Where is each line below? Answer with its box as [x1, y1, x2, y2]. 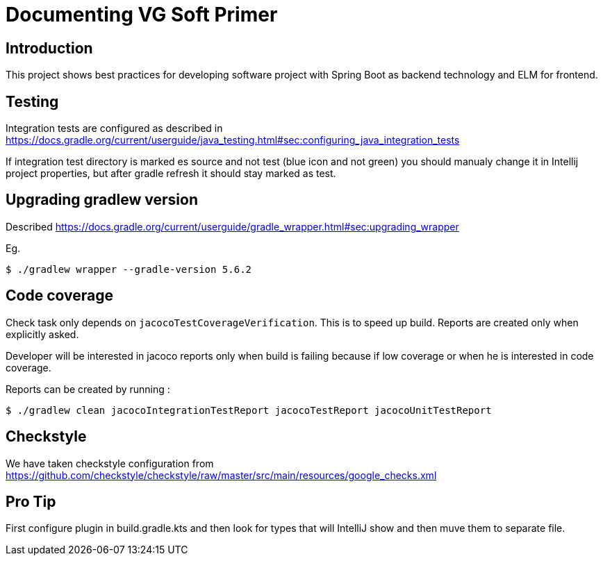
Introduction [6, 39, 93, 57]
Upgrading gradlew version [6, 191, 198, 209]
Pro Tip [6, 492, 56, 510]
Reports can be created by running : [6, 383, 170, 395]
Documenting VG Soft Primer [6, 3, 278, 26]
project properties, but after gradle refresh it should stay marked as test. [6, 167, 336, 180]
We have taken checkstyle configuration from [6, 457, 214, 469]
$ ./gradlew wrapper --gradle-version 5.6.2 [6, 263, 252, 275]
